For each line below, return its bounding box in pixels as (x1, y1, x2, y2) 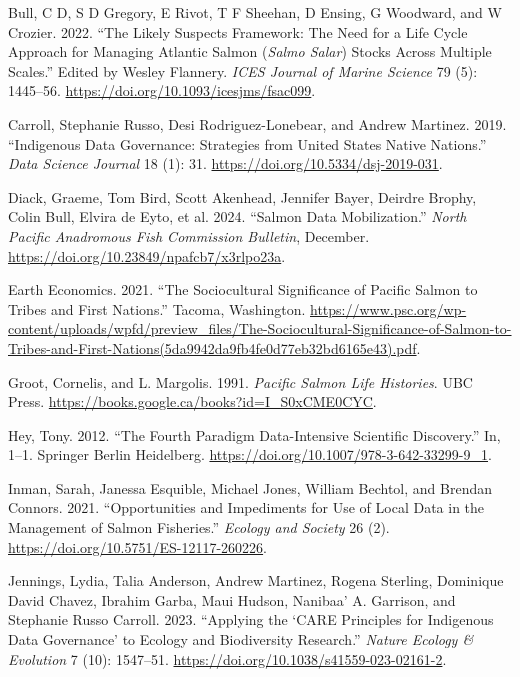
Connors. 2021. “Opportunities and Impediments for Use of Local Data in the (8, 497, 485, 518)
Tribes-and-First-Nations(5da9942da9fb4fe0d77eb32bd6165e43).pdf (8, 337, 417, 358)
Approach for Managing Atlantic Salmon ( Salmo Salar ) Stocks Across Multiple (8, 41, 492, 62)
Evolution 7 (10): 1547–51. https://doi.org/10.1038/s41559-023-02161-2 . (8, 648, 447, 669)
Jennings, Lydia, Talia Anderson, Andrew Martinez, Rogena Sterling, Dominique (8, 570, 504, 591)
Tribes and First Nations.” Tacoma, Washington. (8, 298, 306, 319)
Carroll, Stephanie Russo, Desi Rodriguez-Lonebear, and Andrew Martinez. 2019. (8, 113, 507, 134)
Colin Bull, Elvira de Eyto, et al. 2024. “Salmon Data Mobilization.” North (8, 206, 467, 227)
